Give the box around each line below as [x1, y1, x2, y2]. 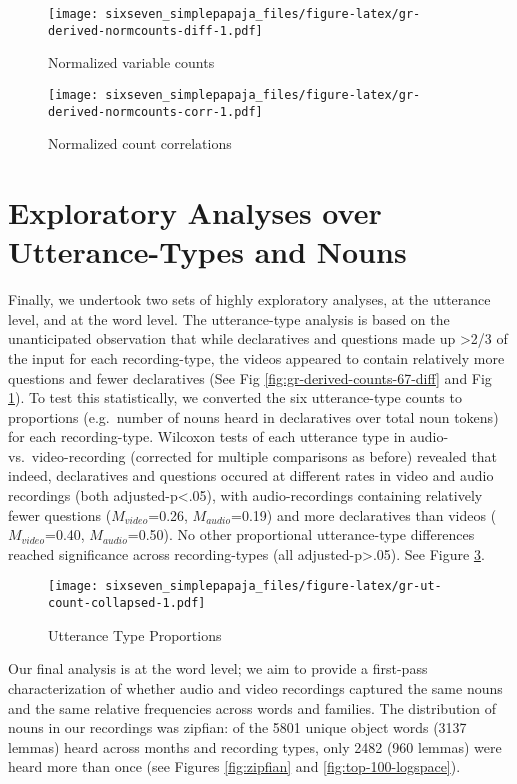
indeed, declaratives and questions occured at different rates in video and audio [8, 465, 494, 486]
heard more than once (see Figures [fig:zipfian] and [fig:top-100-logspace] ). [8, 756, 461, 777]
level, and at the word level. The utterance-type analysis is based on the [8, 308, 450, 329]
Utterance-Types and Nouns [8, 231, 407, 272]
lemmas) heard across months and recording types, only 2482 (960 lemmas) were [8, 736, 502, 757]
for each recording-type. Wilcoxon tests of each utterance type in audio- [8, 426, 449, 447]
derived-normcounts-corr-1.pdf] [48, 104, 263, 119]
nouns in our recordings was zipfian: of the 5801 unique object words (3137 [8, 717, 467, 738]
